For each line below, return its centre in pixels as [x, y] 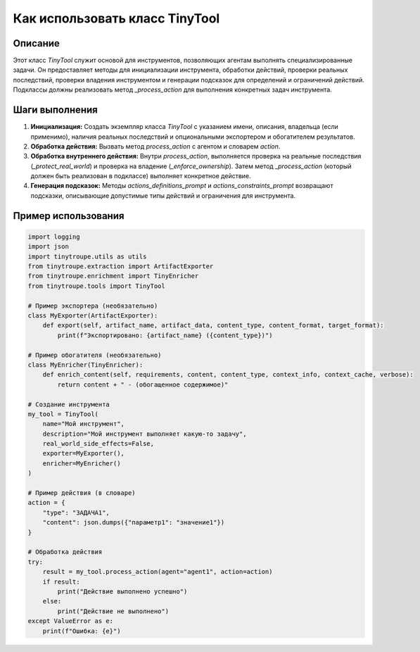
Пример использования [69, 216]
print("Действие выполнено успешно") [122, 591]
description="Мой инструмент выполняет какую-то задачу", [145, 434]
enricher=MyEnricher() [82, 463]
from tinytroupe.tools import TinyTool [96, 286]
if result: [61, 582]
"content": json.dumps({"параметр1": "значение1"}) [134, 522]
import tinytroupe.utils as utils [87, 256]
